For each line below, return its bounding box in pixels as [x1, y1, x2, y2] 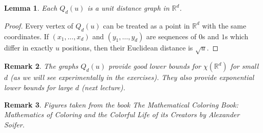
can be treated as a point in [103, 20, 190, 31]
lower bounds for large [4, 82, 73, 92]
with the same [202, 20, 246, 31]
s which [225, 31, 248, 41]
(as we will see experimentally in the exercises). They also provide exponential [10, 72, 254, 83]
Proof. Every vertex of [4, 20, 73, 31]
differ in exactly [4, 42, 54, 52]
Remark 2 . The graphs [4, 61, 78, 71]
